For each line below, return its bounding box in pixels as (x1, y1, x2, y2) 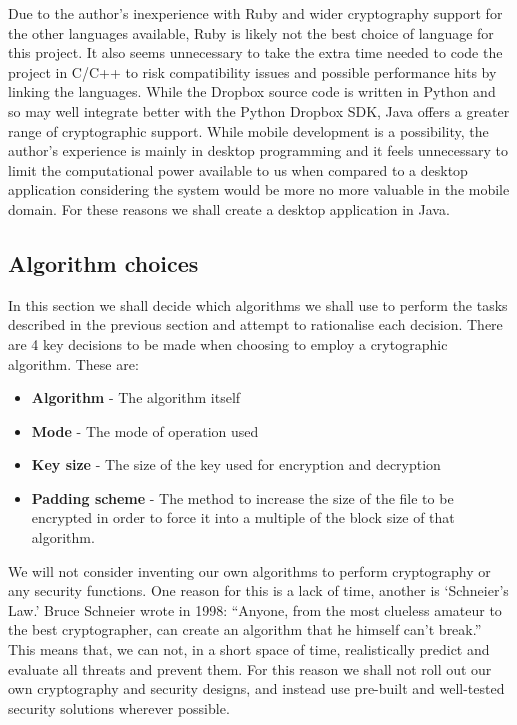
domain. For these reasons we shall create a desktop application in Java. (8, 198, 450, 219)
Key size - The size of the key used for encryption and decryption (31, 454, 441, 475)
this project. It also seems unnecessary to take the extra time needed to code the (8, 42, 503, 63)
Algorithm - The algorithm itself (31, 387, 241, 408)
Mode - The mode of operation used (31, 420, 259, 441)
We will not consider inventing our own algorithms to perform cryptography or (8, 560, 491, 581)
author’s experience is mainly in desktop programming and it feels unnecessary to (8, 140, 508, 161)
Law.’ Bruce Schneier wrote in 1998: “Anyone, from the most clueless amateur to (8, 599, 502, 620)
